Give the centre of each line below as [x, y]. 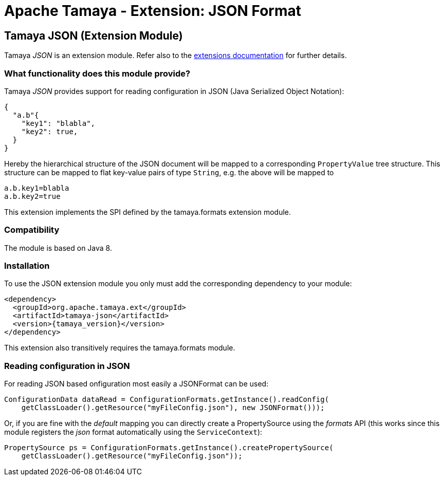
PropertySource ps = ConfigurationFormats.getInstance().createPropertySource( [169, 448]
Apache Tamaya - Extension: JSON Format [153, 11]
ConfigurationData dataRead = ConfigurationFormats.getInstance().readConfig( [167, 400]
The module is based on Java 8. [58, 248]
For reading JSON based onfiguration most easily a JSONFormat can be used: [136, 384]
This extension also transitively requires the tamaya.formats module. [120, 348]
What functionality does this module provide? [97, 73]
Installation [27, 266]
